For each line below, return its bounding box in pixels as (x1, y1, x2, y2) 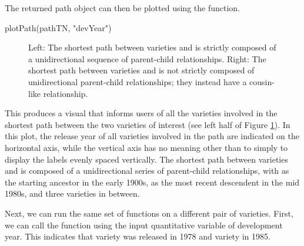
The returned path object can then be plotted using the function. (5, 2, 240, 14)
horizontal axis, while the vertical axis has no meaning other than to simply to (5, 141, 288, 153)
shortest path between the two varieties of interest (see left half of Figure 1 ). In (5, 118, 290, 130)
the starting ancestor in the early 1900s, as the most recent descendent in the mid (5, 176, 300, 188)
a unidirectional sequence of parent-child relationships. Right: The (28, 52, 266, 65)
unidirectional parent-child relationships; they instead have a (28, 75, 247, 87)
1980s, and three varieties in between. (5, 187, 140, 200)
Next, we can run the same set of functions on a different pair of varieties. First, (5, 207, 293, 219)
